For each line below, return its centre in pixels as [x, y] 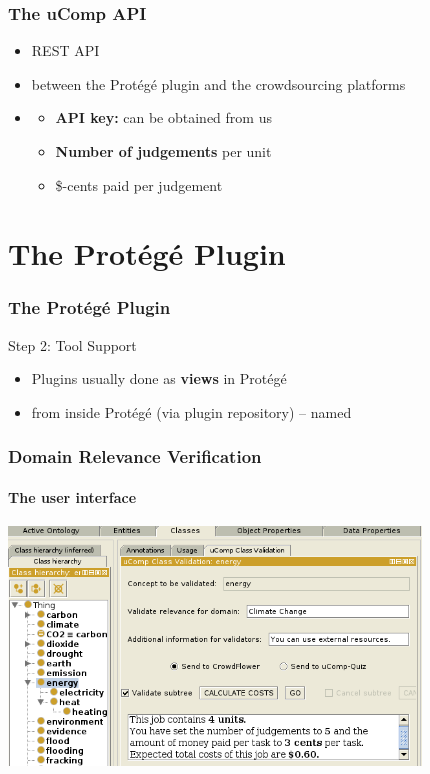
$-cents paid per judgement [139, 184]
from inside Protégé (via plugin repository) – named [191, 411]
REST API [65, 50]
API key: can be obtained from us [163, 117]
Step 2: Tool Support [72, 344]
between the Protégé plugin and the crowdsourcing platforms [218, 83]
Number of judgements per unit [163, 151]
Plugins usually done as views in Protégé [159, 378]
